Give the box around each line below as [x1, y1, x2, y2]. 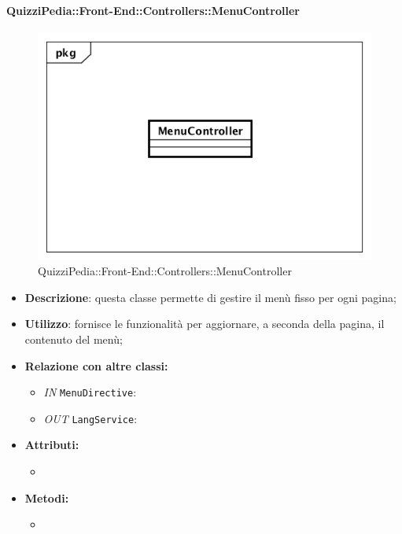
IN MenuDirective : [43, 384, 137, 400]
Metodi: [24, 489, 69, 506]
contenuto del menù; [24, 330, 123, 347]
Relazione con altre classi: [24, 357, 168, 374]
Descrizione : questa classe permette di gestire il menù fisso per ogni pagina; [24, 289, 396, 305]
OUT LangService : [43, 410, 138, 426]
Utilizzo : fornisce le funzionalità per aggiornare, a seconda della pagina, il [24, 315, 385, 332]
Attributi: [24, 436, 79, 453]
